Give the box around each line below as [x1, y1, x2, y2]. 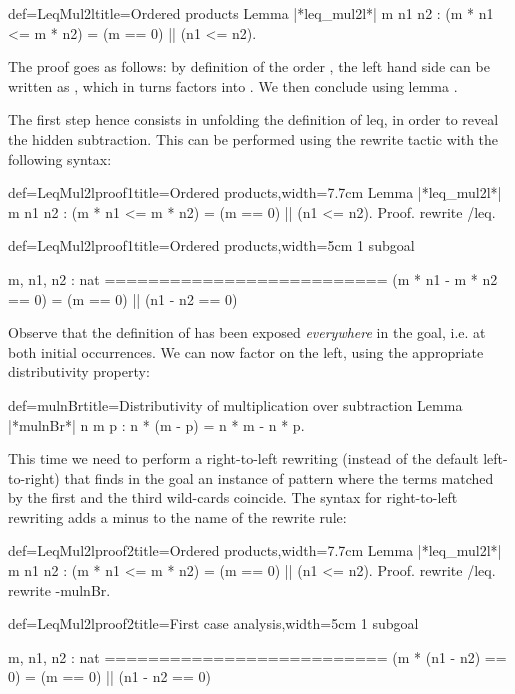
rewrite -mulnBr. [8, 579, 111, 600]
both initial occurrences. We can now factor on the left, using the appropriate [8, 341, 484, 362]
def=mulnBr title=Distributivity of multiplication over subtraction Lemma [8, 394, 463, 415]
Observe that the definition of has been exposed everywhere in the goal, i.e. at [8, 322, 486, 343]
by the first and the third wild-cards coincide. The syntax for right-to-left [8, 487, 458, 508]
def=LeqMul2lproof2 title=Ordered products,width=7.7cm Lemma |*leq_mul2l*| [8, 540, 502, 561]
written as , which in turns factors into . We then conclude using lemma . [8, 75, 458, 96]
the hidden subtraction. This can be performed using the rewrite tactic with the [8, 128, 499, 149]
